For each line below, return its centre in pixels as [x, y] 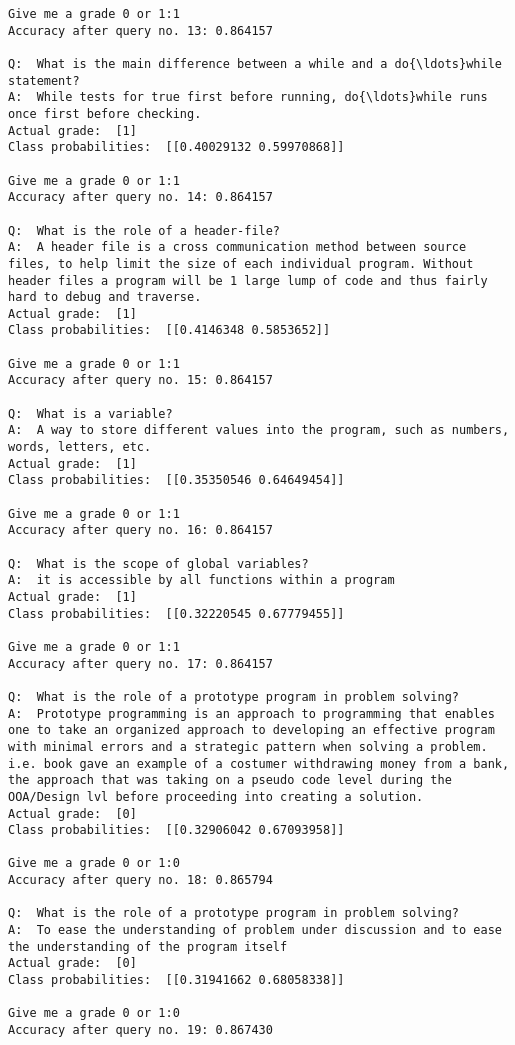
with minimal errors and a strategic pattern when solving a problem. [248, 746]
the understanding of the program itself [148, 946]
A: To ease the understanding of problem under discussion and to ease [255, 930]
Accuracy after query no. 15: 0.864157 [140, 380]
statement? [44, 80]
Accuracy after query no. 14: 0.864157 [140, 197]
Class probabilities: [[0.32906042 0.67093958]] [176, 830]
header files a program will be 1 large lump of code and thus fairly [248, 280]
